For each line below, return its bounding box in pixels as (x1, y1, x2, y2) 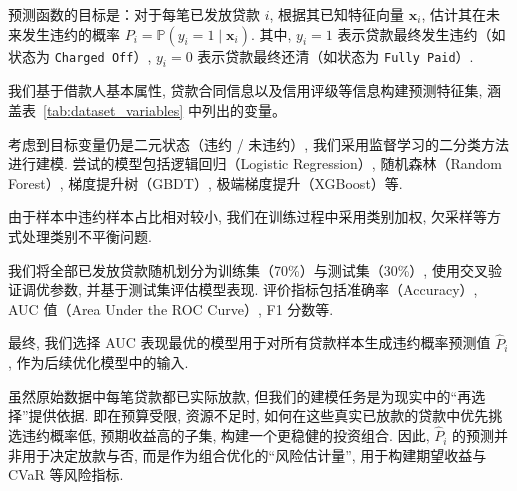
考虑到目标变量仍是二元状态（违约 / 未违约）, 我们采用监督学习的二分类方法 (8, 133, 509, 154)
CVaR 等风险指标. (8, 464, 124, 485)
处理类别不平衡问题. (21, 225, 152, 246)
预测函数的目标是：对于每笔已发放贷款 (8, 4, 260, 24)
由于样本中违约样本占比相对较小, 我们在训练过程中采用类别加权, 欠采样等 (8, 206, 488, 227)
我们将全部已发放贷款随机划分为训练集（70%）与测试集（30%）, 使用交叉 (8, 259, 488, 280)
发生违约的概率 (21, 23, 120, 44)
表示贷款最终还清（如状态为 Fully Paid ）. (197, 45, 474, 66)
